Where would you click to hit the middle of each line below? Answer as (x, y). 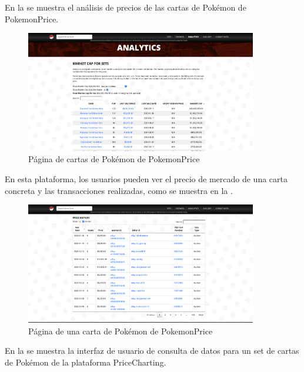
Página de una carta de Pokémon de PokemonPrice (121, 331)
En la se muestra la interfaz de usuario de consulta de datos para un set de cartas (152, 351)
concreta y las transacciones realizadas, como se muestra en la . (119, 190)
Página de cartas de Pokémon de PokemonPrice (114, 159)
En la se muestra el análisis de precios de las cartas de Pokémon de (126, 7)
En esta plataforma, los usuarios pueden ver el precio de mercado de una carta (146, 179)
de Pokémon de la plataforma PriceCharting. (86, 362)
